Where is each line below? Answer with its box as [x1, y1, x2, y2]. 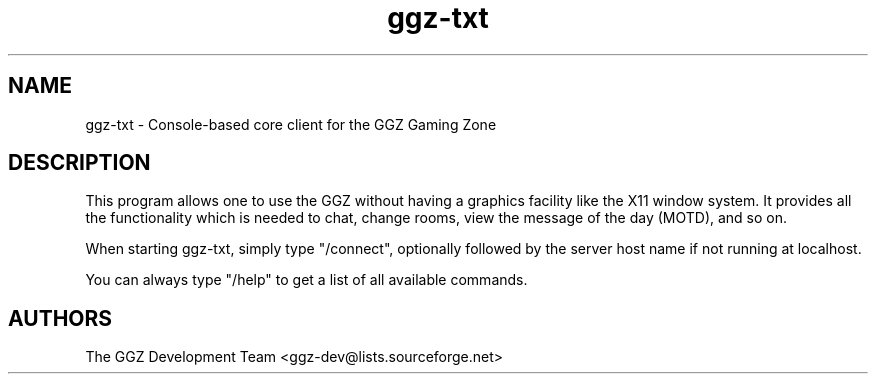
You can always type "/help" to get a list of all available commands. [85, 271, 528, 289]
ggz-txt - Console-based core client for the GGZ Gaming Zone [85, 115, 497, 133]
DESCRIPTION [8, 150, 151, 176]
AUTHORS [8, 305, 113, 331]
